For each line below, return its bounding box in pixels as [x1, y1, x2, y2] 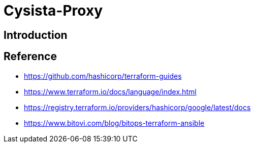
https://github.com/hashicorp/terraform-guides [24, 71, 182, 80]
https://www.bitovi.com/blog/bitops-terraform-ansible [24, 118, 205, 127]
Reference [4, 50, 57, 63]
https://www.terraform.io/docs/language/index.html [24, 87, 197, 96]
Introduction [4, 28, 68, 41]
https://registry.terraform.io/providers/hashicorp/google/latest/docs [24, 103, 251, 112]
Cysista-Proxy [4, 2, 103, 19]
